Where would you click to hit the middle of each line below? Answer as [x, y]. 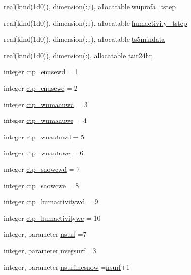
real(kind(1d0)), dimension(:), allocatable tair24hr [78, 55]
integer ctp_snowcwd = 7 [42, 169]
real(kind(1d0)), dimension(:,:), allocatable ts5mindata [85, 39]
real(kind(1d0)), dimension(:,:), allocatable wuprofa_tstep [90, 6]
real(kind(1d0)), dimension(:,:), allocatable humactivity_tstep [95, 23]
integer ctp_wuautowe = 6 [44, 153]
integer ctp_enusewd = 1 [41, 71]
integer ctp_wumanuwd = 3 [46, 104]
